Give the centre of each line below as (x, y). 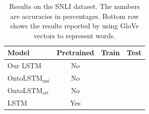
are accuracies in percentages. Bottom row (74, 16)
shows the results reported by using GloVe (74, 26)
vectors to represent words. (74, 35)
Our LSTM (25, 65)
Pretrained (75, 53)
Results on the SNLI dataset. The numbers (74, 6)
